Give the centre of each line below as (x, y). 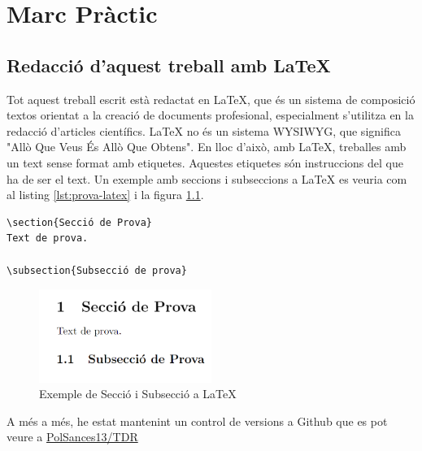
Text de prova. (48, 239)
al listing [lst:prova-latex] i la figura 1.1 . (105, 195)
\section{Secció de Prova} (79, 222)
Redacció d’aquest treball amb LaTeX (169, 65)
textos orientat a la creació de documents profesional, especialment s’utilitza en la (210, 115)
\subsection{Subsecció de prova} (97, 270)
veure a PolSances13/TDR (72, 437)
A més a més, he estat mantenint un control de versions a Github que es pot (197, 421)
